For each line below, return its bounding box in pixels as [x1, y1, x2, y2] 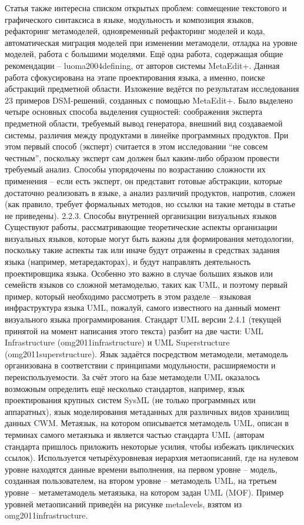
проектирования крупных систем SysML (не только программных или [5, 394, 256, 406]
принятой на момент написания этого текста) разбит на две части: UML [5, 324, 263, 337]
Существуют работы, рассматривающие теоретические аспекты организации [5, 221, 278, 233]
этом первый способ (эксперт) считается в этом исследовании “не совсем [5, 140, 268, 152]
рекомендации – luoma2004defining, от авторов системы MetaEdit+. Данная [5, 59, 280, 71]
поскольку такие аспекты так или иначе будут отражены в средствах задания [5, 244, 280, 256]
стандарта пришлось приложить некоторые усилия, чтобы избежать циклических [5, 440, 295, 452]
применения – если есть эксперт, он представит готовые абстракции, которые [5, 174, 283, 187]
